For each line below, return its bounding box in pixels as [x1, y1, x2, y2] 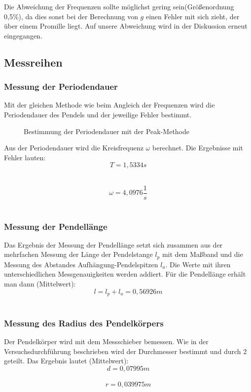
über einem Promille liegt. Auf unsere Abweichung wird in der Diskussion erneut [4, 21, 248, 31]
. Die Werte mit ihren [165, 259, 231, 269]
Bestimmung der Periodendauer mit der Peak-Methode [24, 126, 190, 136]
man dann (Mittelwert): [4, 279, 76, 289]
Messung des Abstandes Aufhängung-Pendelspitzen [4, 259, 158, 269]
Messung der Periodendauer [4, 80, 118, 93]
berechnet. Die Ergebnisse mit [152, 143, 243, 153]
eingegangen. [4, 30, 42, 40]
